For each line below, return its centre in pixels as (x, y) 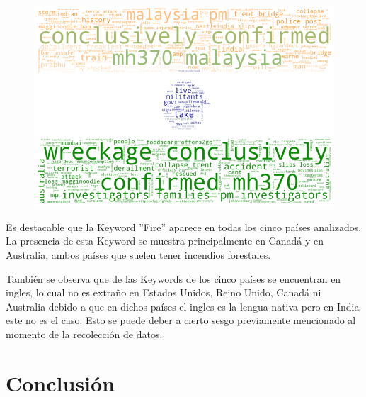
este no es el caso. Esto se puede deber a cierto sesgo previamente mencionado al (181, 320)
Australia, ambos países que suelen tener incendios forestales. (138, 255)
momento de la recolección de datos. (84, 334)
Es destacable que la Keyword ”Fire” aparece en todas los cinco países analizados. (184, 227)
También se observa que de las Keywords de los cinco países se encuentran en (173, 278)
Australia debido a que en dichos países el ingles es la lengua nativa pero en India (183, 306)
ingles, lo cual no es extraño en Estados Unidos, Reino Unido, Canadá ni (164, 292)
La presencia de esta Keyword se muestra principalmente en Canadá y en (165, 241)
